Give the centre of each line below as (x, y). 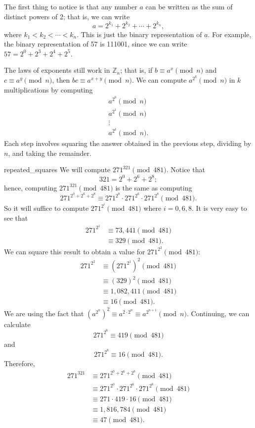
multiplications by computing (48, 89)
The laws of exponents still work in (57, 70)
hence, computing (31, 187)
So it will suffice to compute (46, 208)
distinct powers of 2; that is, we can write (67, 16)
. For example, (230, 34)
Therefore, (20, 363)
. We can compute (159, 80)
